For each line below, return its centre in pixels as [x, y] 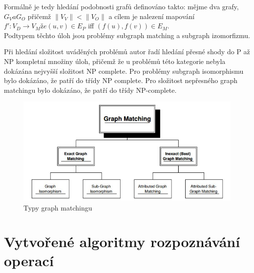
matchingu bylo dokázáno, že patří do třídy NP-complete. [90, 90]
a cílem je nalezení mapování [152, 16]
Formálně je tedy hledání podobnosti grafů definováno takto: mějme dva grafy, [121, 6]
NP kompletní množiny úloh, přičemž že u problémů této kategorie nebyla [115, 61]
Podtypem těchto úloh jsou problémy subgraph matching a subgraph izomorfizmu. [127, 35]
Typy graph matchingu [58, 207]
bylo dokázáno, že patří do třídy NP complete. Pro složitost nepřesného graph [121, 80]
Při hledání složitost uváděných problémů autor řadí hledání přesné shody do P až [127, 52]
